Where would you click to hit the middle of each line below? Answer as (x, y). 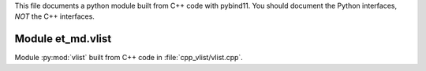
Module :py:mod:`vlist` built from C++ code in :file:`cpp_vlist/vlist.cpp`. (129, 58)
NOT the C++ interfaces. (54, 16)
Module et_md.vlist (63, 39)
